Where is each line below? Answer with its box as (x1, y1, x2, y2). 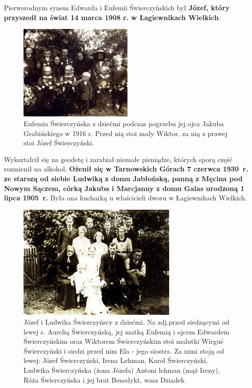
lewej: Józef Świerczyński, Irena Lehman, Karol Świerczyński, (24, 355, 208, 365)
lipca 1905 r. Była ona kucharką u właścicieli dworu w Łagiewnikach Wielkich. (4, 193, 247, 203)
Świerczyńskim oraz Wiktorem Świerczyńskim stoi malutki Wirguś (24, 336, 224, 346)
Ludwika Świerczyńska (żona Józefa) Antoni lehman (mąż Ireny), (24, 365, 220, 375)
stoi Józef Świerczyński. (24, 138, 94, 148)
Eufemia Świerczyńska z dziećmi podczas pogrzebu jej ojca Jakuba (24, 118, 224, 129)
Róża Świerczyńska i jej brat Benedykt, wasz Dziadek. (24, 374, 187, 385)
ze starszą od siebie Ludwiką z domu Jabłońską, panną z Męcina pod (4, 173, 243, 183)
